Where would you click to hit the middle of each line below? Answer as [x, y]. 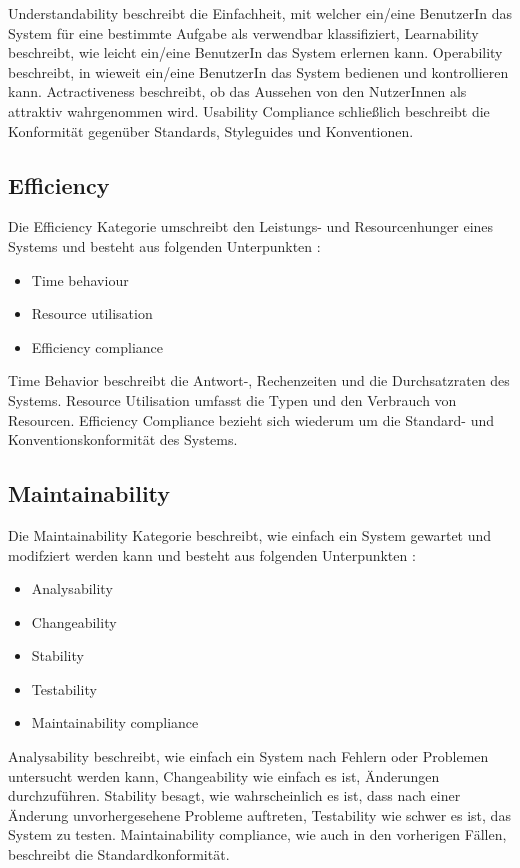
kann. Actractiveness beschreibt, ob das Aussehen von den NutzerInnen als [237, 91]
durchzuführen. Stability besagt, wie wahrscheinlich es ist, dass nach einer [234, 795]
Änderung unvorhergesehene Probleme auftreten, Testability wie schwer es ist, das [259, 814]
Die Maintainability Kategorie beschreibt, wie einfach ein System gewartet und [250, 534]
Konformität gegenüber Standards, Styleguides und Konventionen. [211, 130]
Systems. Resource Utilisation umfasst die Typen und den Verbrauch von [232, 399]
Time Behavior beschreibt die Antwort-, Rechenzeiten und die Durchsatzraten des [259, 380]
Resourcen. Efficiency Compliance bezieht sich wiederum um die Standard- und [251, 419]
